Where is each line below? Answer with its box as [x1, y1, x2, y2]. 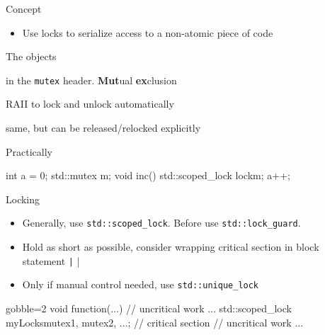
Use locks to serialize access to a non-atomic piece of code [22, 25, 273, 40]
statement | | [22, 253, 80, 268]
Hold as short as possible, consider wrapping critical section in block [22, 239, 319, 254]
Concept [6, 1, 42, 16]
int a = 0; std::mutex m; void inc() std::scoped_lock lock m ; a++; [6, 168, 290, 183]
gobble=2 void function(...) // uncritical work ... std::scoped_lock [6, 300, 292, 315]
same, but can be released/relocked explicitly [6, 120, 201, 135]
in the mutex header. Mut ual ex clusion [6, 72, 177, 87]
